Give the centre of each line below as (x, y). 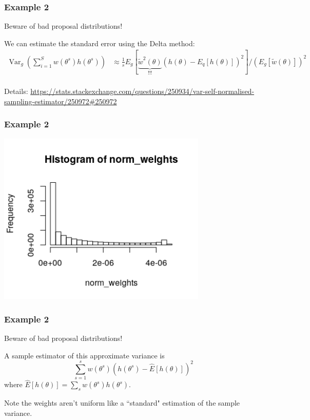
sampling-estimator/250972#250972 (61, 101)
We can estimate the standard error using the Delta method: (100, 43)
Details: (16, 91)
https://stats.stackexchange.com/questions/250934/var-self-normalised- (142, 91)
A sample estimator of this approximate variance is (84, 355)
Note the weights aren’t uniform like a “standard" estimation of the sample (122, 403)
